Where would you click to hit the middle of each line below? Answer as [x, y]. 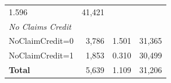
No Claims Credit [40, 26]
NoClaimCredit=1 [41, 55]
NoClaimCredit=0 [41, 41]
